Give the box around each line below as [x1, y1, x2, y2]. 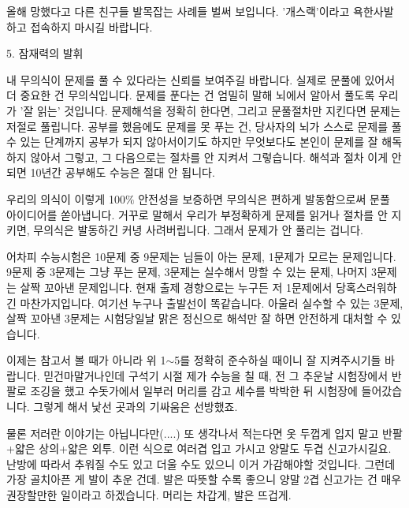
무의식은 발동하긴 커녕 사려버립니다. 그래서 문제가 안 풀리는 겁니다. [33, 222, 363, 238]
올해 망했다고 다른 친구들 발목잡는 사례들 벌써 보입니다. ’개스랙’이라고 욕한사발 [6, 3, 394, 19]
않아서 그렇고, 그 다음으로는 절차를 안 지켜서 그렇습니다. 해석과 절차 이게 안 [30, 148, 402, 165]
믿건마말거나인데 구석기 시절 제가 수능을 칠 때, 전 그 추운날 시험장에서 [43, 367, 389, 383]
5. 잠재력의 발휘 [6, 45, 84, 62]
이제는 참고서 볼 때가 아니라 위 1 [6, 352, 166, 368]
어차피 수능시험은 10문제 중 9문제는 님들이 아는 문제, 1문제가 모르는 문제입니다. [6, 248, 396, 264]
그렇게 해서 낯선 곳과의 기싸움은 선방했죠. [33, 398, 238, 415]
